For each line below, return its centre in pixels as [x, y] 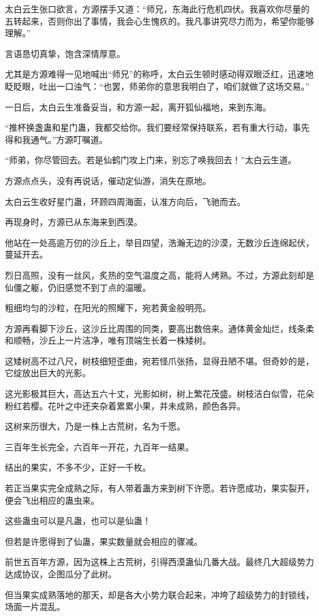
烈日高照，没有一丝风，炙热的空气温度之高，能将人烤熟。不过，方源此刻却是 [159, 275]
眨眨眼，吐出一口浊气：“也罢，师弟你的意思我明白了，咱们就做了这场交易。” [157, 86]
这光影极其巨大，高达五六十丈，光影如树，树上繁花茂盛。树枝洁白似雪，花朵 [159, 394]
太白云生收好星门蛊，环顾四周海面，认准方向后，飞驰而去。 [125, 201]
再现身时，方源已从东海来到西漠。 [74, 222]
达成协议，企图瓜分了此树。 [61, 574]
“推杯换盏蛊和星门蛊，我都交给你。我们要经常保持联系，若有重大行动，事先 [157, 127]
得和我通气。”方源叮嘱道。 [56, 139]
